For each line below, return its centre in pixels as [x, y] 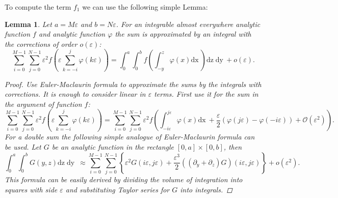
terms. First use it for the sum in [206, 94]
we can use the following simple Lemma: [145, 7]
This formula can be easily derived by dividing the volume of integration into [124, 179]
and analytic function [72, 34]
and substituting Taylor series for [118, 189]
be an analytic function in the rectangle [113, 147]
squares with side [31, 189]
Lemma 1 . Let [28, 24]
